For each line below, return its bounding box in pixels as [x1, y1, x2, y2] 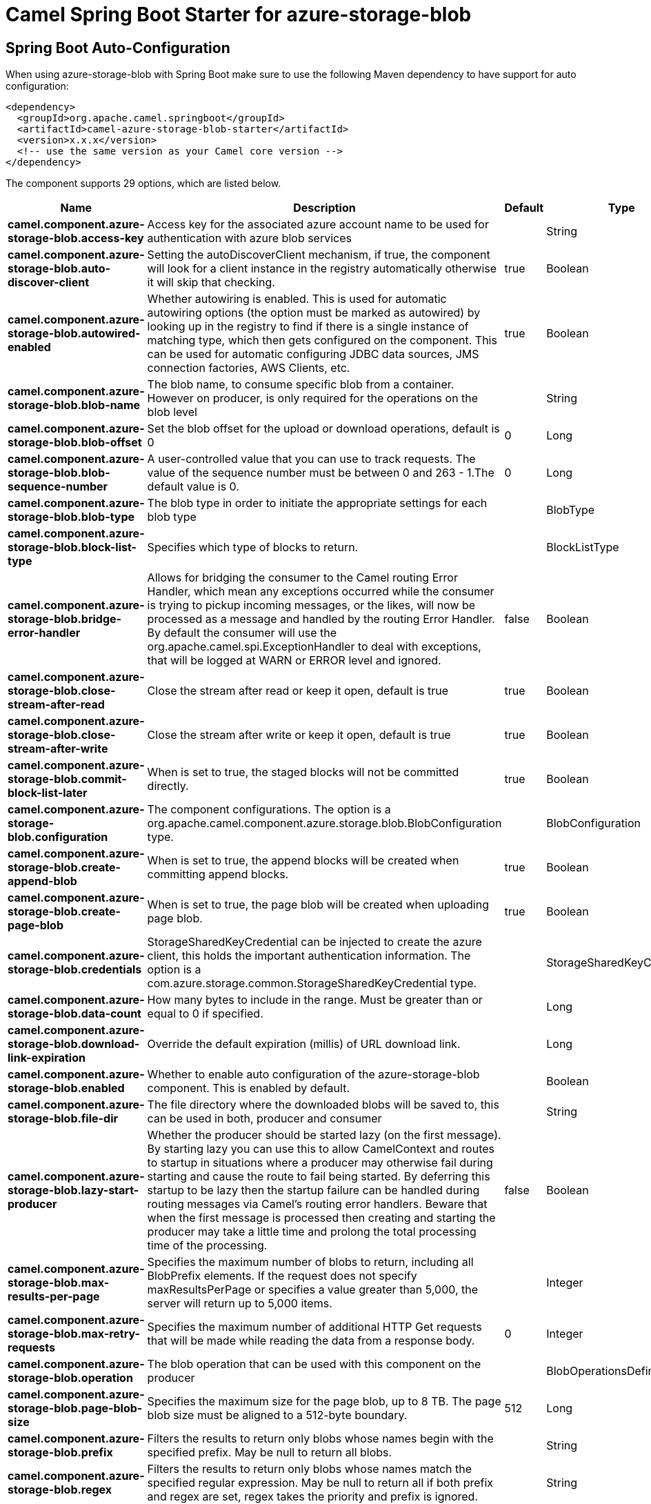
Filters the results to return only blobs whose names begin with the [147, 1432, 494, 1446]
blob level [147, 405, 197, 419]
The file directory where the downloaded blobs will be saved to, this [147, 1098, 499, 1112]
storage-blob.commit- [8, 772, 127, 786]
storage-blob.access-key [8, 231, 144, 246]
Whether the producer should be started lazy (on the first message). [147, 1128, 501, 1142]
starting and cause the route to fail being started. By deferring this [147, 1169, 490, 1184]
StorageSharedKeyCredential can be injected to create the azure [147, 935, 482, 949]
